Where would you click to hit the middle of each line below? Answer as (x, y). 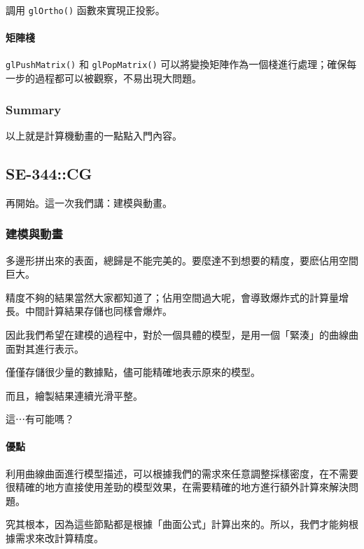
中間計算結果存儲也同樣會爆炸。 (98, 311)
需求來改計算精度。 (59, 538)
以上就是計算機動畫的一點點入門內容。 (94, 135)
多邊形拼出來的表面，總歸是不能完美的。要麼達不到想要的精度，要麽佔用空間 (182, 260)
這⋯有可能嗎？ (40, 419)
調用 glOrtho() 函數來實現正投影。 (85, 10)
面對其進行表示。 (45, 348)
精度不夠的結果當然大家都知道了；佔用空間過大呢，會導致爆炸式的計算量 (172, 297)
